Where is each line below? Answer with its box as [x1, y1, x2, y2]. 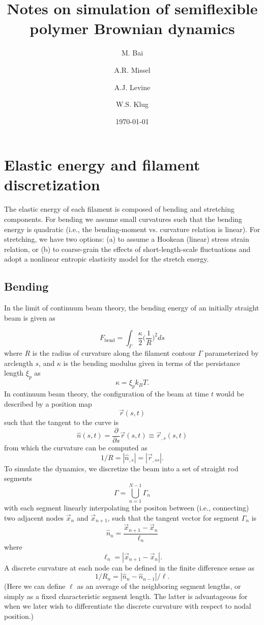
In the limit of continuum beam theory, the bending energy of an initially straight [4, 302, 259, 313]
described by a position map [4, 398, 92, 409]
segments [4, 473, 32, 484]
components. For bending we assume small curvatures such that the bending [4, 214, 242, 224]
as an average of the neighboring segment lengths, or [77, 581, 241, 591]
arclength [4, 357, 33, 368]
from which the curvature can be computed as [4, 442, 148, 452]
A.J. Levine [114, 81, 151, 92]
